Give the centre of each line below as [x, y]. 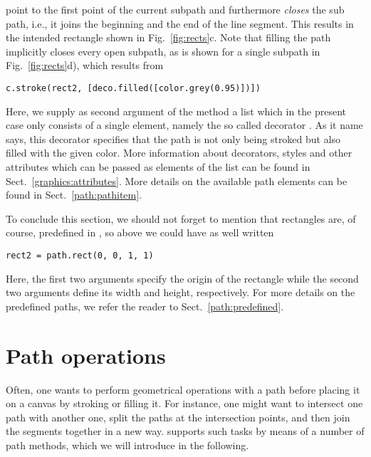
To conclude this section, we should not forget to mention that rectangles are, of [181, 218]
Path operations [86, 355]
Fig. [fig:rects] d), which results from [85, 65]
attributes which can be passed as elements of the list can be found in [158, 167]
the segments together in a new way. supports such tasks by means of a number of [185, 431]
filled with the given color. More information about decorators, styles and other [179, 153]
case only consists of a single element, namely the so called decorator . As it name [184, 125]
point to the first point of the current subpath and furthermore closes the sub [175, 9]
